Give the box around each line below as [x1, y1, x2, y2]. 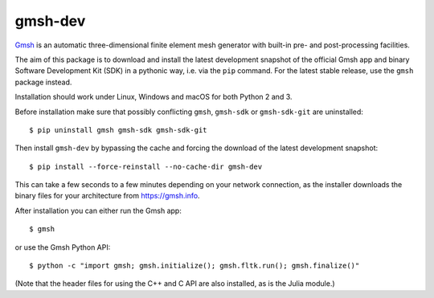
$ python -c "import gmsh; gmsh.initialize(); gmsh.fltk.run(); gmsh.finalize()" [29, 261, 360, 271]
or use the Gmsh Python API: [14, 242, 111, 252]
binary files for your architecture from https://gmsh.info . [14, 191, 200, 201]
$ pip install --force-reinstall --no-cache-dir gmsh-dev [29, 161, 263, 171]
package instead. [14, 77, 72, 87]
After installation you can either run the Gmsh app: [14, 206, 182, 215]
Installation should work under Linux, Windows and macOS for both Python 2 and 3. [14, 92, 293, 102]
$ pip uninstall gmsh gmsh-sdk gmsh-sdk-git [29, 125, 208, 134]
